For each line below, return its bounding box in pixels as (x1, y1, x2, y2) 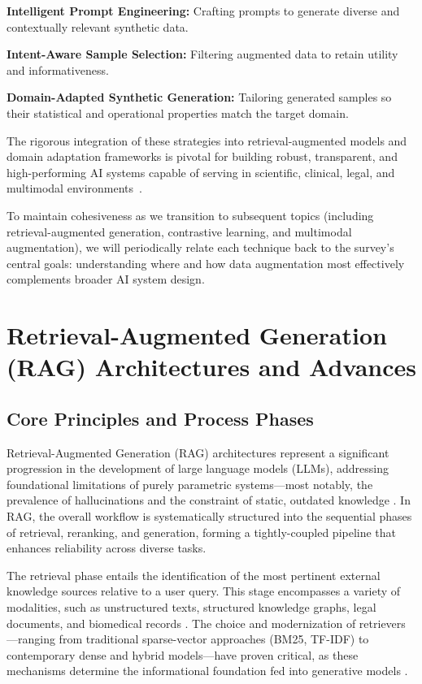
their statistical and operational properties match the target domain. (7, 104, 349, 121)
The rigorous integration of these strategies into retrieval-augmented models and (7, 132, 407, 149)
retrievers (359, 614, 406, 631)
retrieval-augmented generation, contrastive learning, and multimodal (7, 223, 352, 240)
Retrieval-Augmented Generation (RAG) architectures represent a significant (7, 444, 389, 461)
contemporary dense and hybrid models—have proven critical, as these (7, 646, 359, 663)
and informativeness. (7, 61, 109, 78)
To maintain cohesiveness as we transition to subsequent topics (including (7, 206, 374, 223)
